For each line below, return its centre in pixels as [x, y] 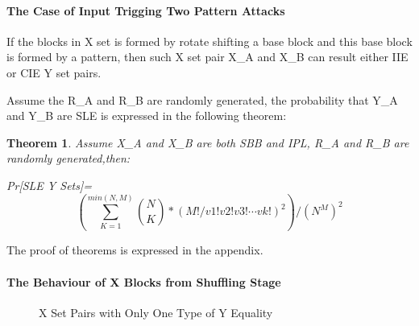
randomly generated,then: [68, 158]
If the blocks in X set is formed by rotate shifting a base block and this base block [209, 41]
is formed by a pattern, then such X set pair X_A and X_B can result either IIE [207, 57]
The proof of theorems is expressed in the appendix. [135, 250]
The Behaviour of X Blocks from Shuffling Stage [144, 281]
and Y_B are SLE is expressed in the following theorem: [147, 116]
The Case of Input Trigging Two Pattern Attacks [146, 10]
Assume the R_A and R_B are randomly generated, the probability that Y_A [202, 99]
